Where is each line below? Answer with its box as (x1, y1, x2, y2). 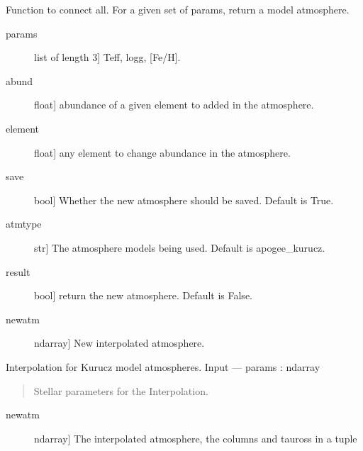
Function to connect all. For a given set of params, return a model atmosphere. (6, 2, 350, 16)
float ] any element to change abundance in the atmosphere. (34, 145, 291, 160)
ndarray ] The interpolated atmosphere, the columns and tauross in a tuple (34, 430, 357, 445)
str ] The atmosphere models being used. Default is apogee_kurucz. (34, 240, 325, 255)
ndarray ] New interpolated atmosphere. (34, 335, 205, 350)
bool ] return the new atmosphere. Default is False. (34, 288, 252, 303)
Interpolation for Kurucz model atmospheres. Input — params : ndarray (6, 359, 320, 374)
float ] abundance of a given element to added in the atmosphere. (34, 97, 314, 112)
